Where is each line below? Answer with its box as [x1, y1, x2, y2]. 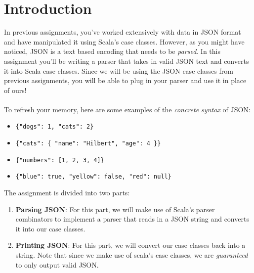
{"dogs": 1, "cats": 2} [15, 123, 94, 131]
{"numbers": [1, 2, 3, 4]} [15, 156, 104, 164]
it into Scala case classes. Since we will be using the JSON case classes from [4, 65, 233, 76]
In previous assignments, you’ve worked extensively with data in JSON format [4, 27, 241, 37]
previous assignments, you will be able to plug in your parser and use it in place [4, 75, 247, 86]
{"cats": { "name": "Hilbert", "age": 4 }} [15, 140, 161, 147]
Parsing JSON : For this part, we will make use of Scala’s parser [15, 204, 215, 214]
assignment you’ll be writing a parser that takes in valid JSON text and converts [4, 55, 249, 66]
